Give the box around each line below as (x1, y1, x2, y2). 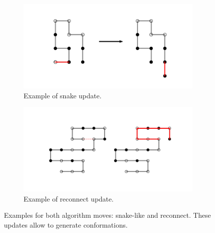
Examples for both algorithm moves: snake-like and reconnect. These (4, 210, 211, 220)
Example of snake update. (24, 90, 102, 100)
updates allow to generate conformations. (4, 219, 128, 230)
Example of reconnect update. (24, 193, 114, 204)
